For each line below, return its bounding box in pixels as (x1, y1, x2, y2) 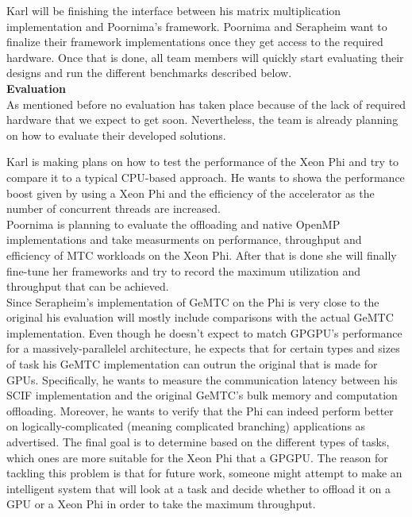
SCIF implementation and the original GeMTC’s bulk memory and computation (6, 387, 398, 403)
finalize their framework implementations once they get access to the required (6, 33, 383, 50)
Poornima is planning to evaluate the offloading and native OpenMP (6, 215, 341, 232)
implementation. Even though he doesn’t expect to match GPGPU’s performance (6, 324, 402, 341)
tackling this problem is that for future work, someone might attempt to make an (6, 465, 402, 481)
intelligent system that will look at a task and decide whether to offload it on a (6, 480, 391, 496)
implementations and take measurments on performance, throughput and (6, 231, 362, 248)
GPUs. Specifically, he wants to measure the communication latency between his (6, 371, 398, 388)
